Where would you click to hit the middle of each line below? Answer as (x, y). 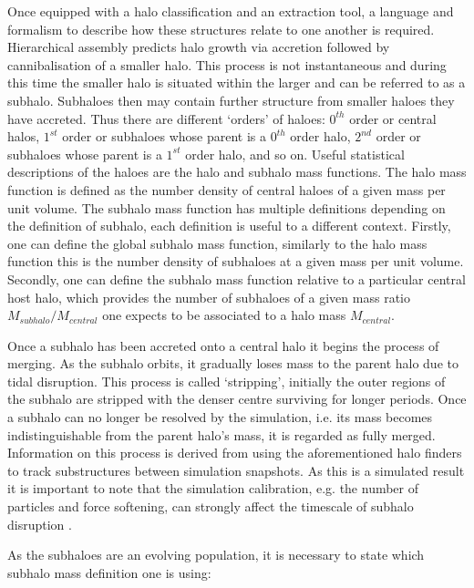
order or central (393, 118)
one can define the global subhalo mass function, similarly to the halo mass (217, 243)
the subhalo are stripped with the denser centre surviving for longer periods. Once (237, 399)
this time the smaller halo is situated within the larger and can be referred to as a (237, 83)
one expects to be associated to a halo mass (224, 315)
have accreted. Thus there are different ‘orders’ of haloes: (166, 118)
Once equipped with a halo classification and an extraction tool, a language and (231, 11)
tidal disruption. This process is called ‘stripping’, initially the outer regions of (227, 381)
